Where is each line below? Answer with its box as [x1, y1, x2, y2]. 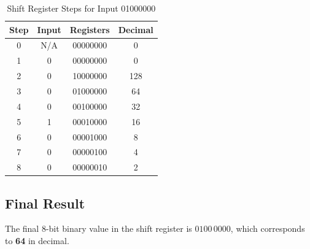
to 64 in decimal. [5, 234, 69, 247]
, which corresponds [230, 222, 305, 235]
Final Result [5, 193, 85, 212]
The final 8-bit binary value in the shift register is [5, 222, 192, 235]
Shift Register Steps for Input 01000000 [7, 2, 156, 14]
